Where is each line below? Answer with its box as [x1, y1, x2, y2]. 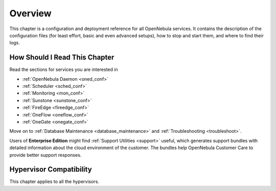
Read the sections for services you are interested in [9, 66, 118, 73]
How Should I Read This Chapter [9, 53, 114, 62]
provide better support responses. [9, 152, 82, 158]
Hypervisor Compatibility [9, 165, 92, 174]
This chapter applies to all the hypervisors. [9, 179, 100, 185]
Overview [9, 8, 52, 19]
